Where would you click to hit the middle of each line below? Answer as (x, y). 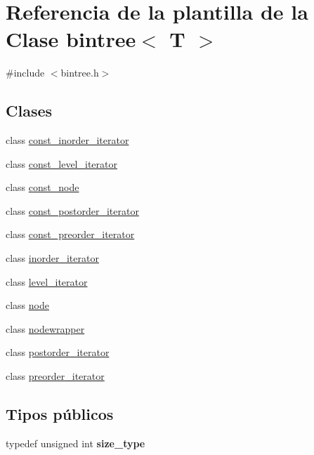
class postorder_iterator (58, 352)
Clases (29, 111)
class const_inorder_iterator (67, 140)
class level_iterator (47, 281)
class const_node (42, 187)
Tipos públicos (60, 414)
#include (25, 73)
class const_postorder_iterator (72, 210)
